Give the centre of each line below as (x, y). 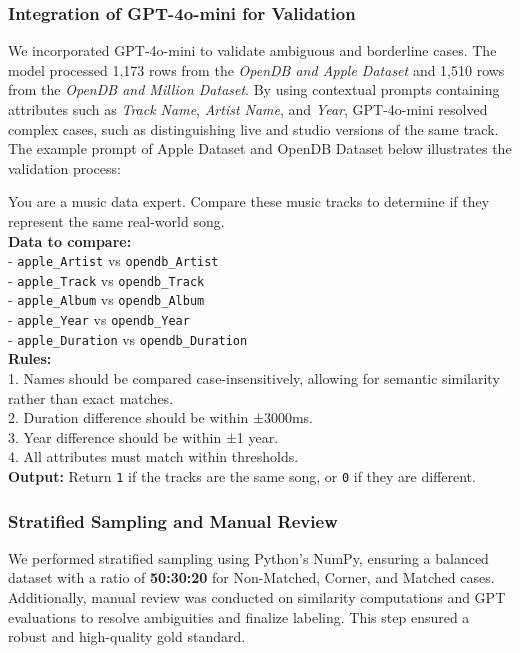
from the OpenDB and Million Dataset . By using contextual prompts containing (254, 89)
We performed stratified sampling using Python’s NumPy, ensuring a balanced (248, 557)
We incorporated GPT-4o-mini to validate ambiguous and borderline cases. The (252, 50)
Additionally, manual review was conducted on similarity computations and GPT (257, 597)
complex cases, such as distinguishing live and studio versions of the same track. (253, 128)
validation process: (64, 167)
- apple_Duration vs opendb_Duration (128, 338)
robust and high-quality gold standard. (127, 636)
